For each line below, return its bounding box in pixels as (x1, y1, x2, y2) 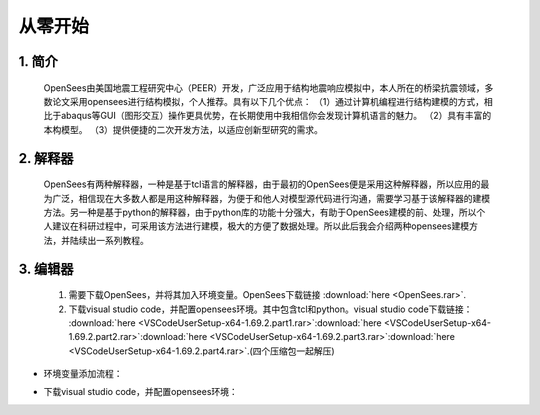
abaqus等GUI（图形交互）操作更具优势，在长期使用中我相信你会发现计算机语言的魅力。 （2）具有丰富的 (60, 110, 492, 122)
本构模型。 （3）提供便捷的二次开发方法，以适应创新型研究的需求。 (43, 123, 324, 135)
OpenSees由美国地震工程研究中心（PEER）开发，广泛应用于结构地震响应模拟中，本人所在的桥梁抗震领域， (43, 81, 485, 94)
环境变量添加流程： (43, 368, 123, 380)
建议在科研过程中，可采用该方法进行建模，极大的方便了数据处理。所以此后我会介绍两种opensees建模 (51, 220, 470, 232)
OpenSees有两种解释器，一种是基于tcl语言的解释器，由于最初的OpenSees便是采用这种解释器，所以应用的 (43, 178, 481, 190)
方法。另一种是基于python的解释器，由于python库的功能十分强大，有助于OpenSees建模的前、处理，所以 (43, 206, 477, 218)
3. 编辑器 (18, 260, 74, 277)
